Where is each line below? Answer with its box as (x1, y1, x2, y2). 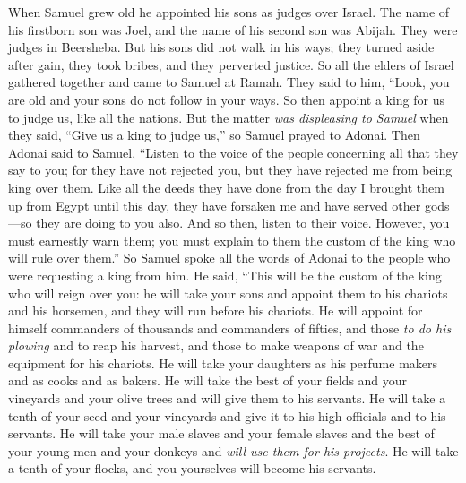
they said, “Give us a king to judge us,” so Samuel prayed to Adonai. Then (8, 125, 420, 144)
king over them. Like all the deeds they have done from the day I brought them (8, 177, 444, 196)
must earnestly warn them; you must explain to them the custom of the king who (8, 230, 456, 249)
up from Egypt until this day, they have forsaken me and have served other (8, 195, 421, 214)
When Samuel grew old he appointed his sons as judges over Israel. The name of (8, 3, 450, 21)
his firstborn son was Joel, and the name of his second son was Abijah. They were (8, 20, 458, 39)
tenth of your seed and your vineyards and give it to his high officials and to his (8, 406, 446, 425)
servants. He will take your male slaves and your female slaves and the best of (8, 424, 435, 443)
